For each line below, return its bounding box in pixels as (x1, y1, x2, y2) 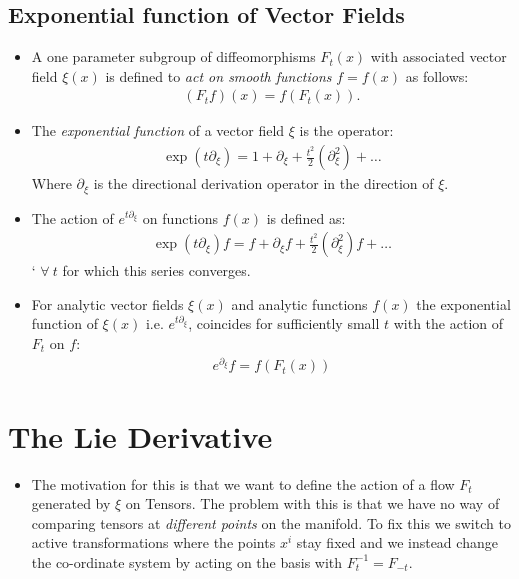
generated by (31, 493, 111, 514)
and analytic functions (231, 293, 368, 314)
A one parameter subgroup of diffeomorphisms (31, 46, 316, 67)
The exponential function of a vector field (31, 120, 285, 141)
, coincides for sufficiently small (188, 313, 380, 334)
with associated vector (370, 46, 507, 67)
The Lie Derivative (8, 415, 273, 456)
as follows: (405, 65, 469, 86)
